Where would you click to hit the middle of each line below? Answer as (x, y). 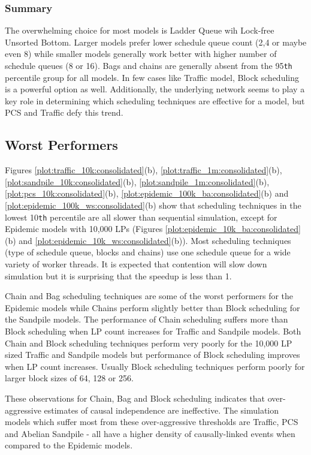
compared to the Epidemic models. (69, 445)
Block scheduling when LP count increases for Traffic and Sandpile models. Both (153, 331)
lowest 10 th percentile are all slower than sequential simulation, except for (141, 217)
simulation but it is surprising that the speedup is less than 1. (118, 275)
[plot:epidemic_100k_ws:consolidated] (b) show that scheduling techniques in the (153, 205)
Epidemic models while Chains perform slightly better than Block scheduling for (153, 307)
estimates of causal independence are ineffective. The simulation (161, 410)
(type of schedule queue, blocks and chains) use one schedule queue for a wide (148, 252)
